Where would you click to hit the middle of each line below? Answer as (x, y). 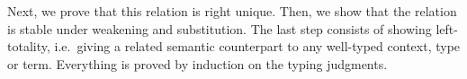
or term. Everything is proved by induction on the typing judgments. (198, 63)
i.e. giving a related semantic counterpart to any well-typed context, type (257, 46)
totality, (29, 46)
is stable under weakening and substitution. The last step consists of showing (220, 28)
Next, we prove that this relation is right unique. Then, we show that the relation (232, 11)
